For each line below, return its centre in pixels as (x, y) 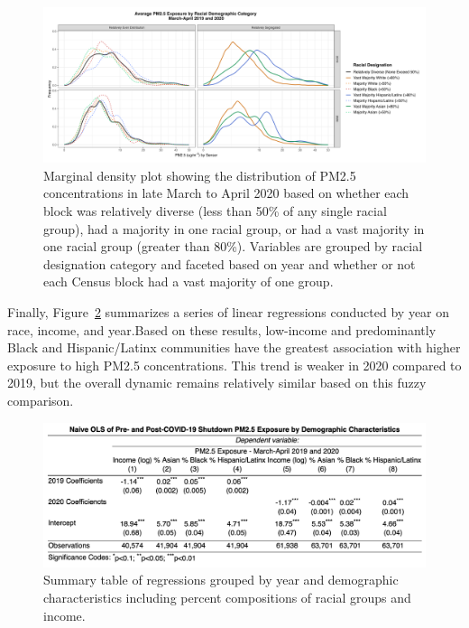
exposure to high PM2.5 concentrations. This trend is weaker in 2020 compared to (234, 365)
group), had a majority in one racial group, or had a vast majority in (234, 228)
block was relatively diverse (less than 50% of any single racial (215, 211)
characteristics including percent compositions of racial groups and (227, 597)
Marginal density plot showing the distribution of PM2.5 (200, 175)
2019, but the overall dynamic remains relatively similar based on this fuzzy (217, 383)
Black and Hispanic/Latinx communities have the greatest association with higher (234, 347)
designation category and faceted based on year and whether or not (230, 263)
